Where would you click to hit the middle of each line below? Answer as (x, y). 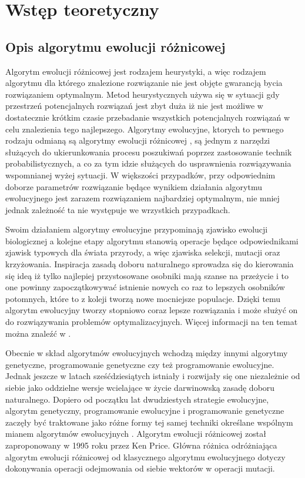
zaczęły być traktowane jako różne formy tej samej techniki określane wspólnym (149, 422)
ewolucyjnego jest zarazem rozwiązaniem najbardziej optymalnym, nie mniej (143, 198)
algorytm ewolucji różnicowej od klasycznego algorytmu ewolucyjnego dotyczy (145, 457)
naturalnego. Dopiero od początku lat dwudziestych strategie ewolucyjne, (137, 399)
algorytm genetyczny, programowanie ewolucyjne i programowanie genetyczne (145, 411)
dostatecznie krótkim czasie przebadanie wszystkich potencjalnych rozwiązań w (148, 117)
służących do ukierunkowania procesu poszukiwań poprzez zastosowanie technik (149, 152)
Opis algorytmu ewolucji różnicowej (115, 46)
